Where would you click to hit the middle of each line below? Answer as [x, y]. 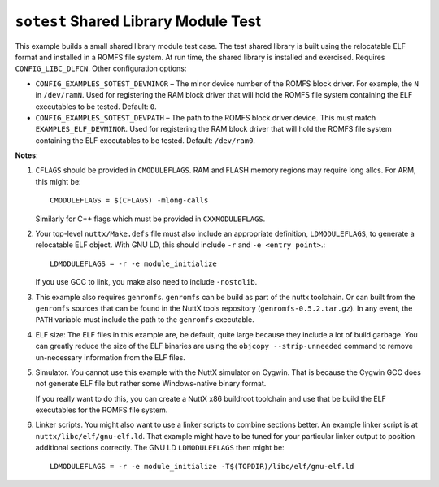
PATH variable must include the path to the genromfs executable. [145, 320]
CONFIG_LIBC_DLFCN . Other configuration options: [101, 68]
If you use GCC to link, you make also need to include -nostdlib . [146, 282]
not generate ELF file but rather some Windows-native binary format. [151, 384]
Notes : [26, 155]
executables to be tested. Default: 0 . [96, 107]
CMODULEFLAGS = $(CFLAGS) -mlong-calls [129, 200]
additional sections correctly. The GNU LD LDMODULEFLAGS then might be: [160, 448]
